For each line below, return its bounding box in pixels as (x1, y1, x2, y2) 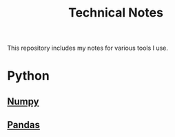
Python (7, 68, 50, 84)
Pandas (7, 119, 40, 131)
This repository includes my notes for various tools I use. (7, 44, 169, 53)
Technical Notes (68, 5, 164, 21)
